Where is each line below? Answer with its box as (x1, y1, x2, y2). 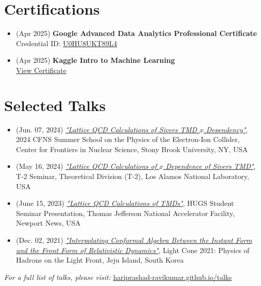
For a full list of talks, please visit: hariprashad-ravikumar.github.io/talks (4, 271, 232, 282)
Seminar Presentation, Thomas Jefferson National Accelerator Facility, (16, 207, 235, 218)
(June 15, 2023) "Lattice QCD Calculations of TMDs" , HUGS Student (16, 198, 234, 208)
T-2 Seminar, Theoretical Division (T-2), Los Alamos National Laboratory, (16, 171, 249, 181)
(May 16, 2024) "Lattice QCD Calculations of (16, 161, 157, 171)
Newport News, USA (16, 218, 81, 228)
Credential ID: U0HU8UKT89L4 (16, 38, 117, 48)
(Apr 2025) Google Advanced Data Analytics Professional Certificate (16, 28, 257, 39)
